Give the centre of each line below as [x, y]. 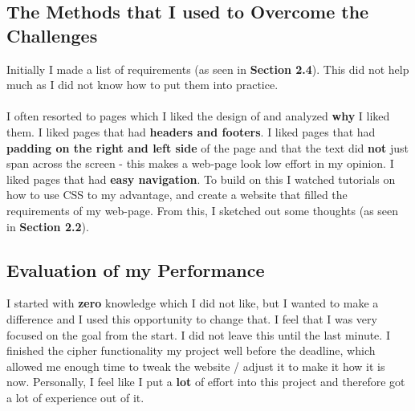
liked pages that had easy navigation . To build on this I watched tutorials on [201, 179]
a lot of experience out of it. [75, 397]
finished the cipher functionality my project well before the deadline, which [191, 350]
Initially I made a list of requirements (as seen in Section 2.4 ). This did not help [208, 69]
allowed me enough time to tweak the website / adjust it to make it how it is [196, 366]
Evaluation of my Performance [136, 269]
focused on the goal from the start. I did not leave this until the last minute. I [198, 334]
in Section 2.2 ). [48, 226]
